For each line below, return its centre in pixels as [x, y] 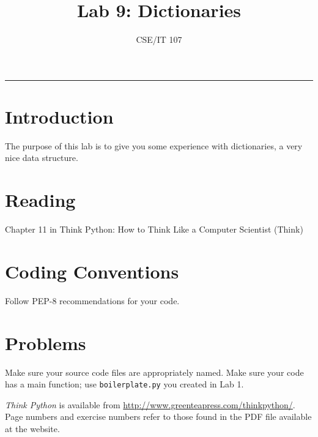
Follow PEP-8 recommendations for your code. [92, 300]
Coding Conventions [92, 271]
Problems [46, 342]
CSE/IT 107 [159, 39]
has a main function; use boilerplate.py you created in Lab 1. [124, 384]
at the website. [32, 429]
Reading [40, 200]
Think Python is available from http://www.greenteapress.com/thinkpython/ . [150, 404]
